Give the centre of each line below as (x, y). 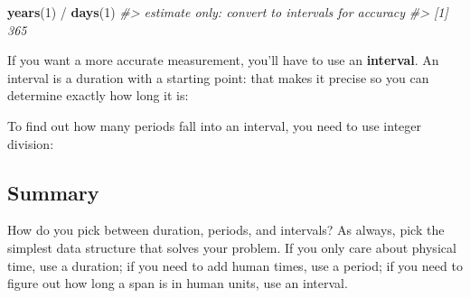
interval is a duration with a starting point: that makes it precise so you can (218, 77)
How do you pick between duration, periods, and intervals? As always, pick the (226, 230)
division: (31, 143)
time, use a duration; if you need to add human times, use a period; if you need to (235, 265)
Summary (53, 192)
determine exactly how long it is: (98, 95)
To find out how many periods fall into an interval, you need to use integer (215, 125)
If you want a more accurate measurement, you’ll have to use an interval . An (223, 60)
